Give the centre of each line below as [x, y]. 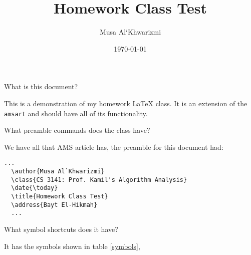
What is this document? [41, 86]
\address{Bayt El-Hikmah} [54, 205]
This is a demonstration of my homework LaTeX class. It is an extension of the [126, 103]
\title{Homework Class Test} [60, 196]
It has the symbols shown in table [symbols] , [72, 246]
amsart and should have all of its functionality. [76, 113]
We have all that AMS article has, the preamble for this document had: [114, 147]
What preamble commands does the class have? [77, 130]
